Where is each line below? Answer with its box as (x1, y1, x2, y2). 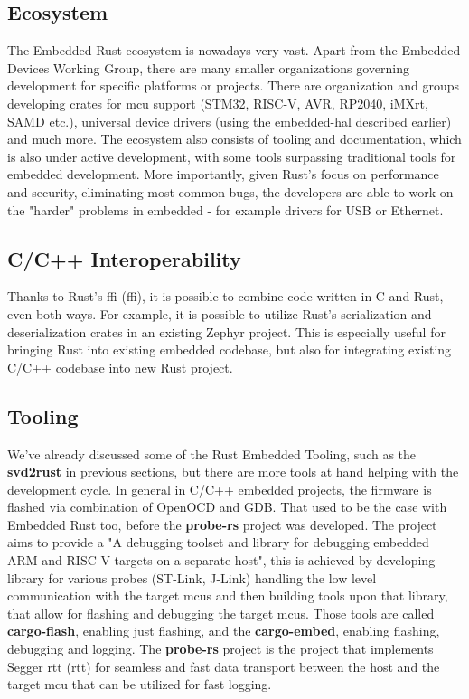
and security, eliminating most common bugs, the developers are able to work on (7, 182, 454, 201)
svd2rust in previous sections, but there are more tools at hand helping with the (7, 462, 459, 481)
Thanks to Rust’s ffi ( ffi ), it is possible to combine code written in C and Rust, (7, 287, 444, 306)
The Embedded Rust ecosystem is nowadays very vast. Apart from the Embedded (7, 41, 461, 60)
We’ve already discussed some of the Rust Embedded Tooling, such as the (7, 444, 417, 463)
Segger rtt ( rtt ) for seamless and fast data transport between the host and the (7, 656, 440, 675)
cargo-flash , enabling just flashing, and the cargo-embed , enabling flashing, (7, 621, 440, 640)
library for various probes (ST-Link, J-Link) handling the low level (7, 568, 377, 587)
